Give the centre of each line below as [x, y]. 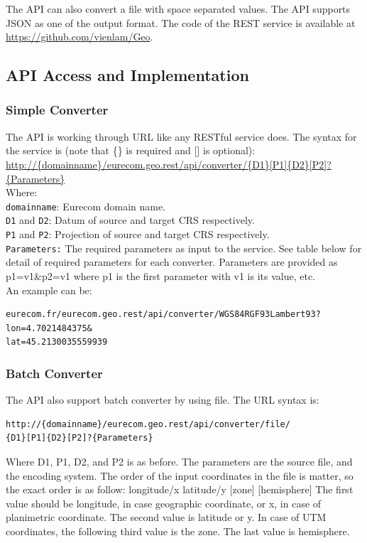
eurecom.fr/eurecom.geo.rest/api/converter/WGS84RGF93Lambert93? [163, 314]
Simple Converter [57, 110]
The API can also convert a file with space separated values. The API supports [178, 9]
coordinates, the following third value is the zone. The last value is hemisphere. [178, 531]
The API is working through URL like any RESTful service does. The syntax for [181, 136]
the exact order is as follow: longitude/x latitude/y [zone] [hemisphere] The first [180, 489]
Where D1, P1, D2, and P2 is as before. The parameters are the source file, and [179, 461]
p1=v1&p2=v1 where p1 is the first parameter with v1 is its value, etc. [161, 275]
